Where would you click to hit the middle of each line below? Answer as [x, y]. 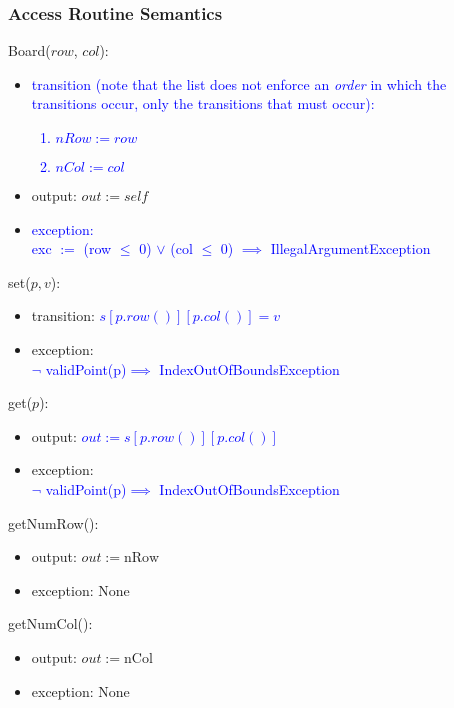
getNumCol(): [50, 623]
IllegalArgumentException [350, 248]
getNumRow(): [53, 522]
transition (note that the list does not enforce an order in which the [239, 83]
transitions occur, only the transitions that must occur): [203, 103]
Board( [29, 50]
